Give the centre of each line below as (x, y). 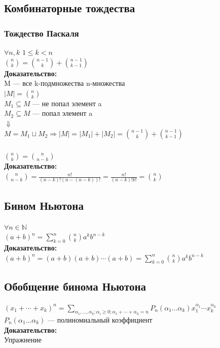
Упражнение (23, 340)
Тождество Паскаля (42, 33)
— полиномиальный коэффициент (100, 320)
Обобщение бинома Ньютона (75, 286)
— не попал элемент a (67, 103)
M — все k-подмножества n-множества (65, 83)
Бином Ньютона (44, 205)
